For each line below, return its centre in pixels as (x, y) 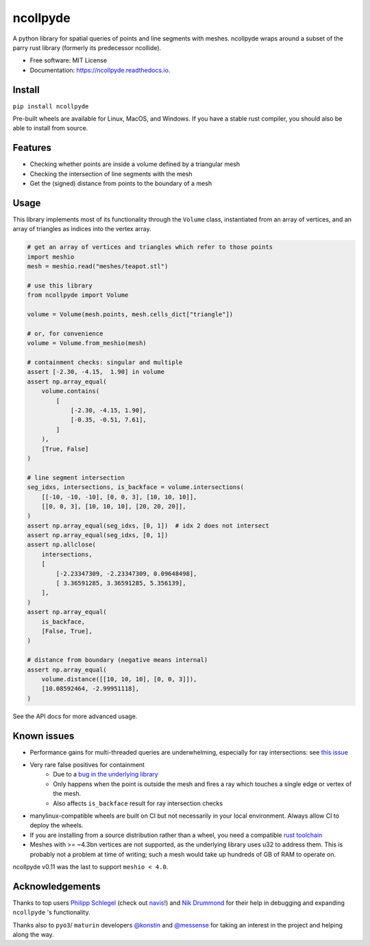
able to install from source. (50, 128)
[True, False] (65, 449)
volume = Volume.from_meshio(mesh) (87, 343)
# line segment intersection (76, 477)
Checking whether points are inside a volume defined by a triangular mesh (135, 164)
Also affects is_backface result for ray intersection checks (138, 803)
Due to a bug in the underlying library (106, 774)
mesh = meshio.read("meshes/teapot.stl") (98, 267)
